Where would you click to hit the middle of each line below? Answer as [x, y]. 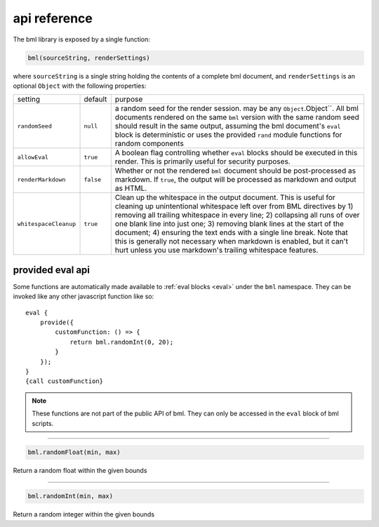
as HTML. [131, 188]
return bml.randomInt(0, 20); [122, 342]
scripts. [43, 423]
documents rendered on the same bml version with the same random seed [237, 117]
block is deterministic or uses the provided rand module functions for [228, 135]
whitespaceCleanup [47, 224]
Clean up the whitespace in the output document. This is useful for [225, 198]
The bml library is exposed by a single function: [82, 39]
